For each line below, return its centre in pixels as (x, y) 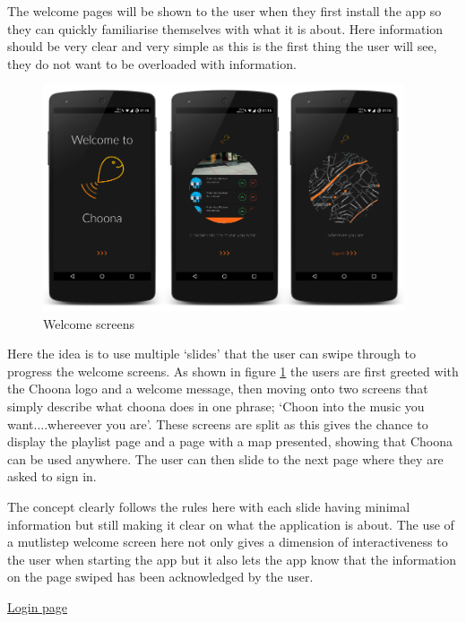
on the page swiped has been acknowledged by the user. (160, 577)
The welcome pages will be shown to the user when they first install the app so (224, 11)
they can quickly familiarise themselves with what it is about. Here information (225, 28)
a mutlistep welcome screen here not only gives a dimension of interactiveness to (228, 542)
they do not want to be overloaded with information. (152, 63)
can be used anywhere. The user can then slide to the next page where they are (225, 458)
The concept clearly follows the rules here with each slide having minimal (209, 506)
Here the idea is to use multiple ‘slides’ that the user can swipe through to (211, 354)
